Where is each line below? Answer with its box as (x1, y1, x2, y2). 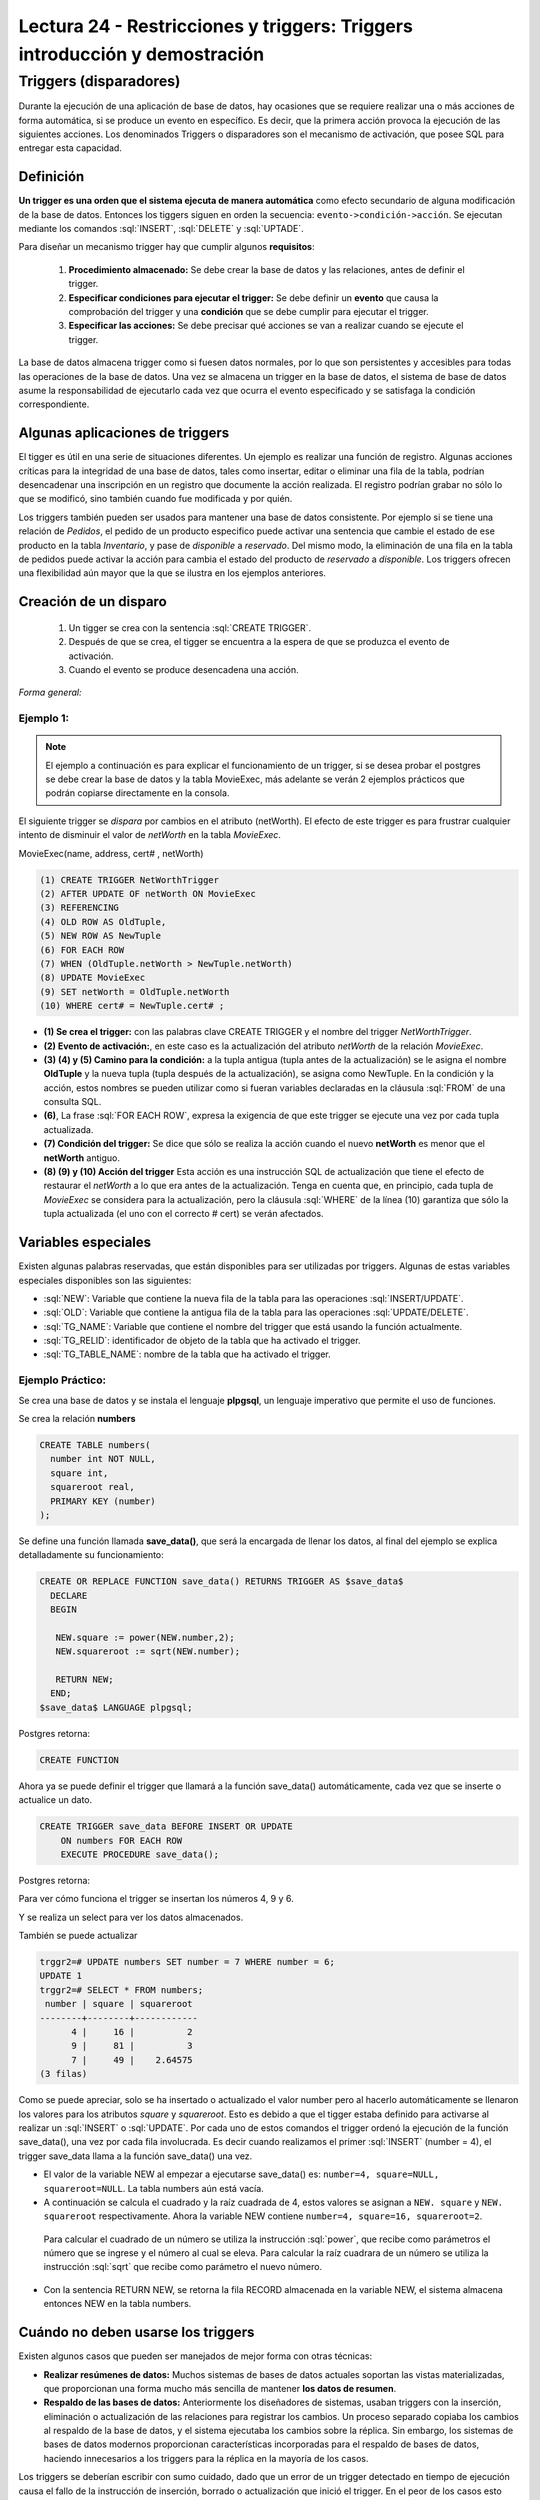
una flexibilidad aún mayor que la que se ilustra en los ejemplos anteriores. (18, 567, 327, 579)
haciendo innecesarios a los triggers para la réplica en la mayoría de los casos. (43, 2452, 369, 2464)
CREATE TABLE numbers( (39, 1439, 151, 1450)
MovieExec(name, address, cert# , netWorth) (18, 847, 204, 859)
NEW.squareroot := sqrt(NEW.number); (55, 1646, 240, 1657)
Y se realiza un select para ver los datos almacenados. (18, 1911, 244, 1923)
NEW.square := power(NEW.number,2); (55, 1631, 235, 1643)
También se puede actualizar (18, 1930, 138, 1942)
